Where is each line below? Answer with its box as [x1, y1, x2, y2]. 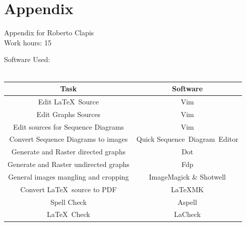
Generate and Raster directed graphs [11, 146, 126, 157]
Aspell [177, 196, 197, 207]
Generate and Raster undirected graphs [8, 159, 130, 169]
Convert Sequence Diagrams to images [9, 134, 128, 144]
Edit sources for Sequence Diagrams [13, 121, 124, 132]
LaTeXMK [171, 184, 204, 194]
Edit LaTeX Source [38, 96, 99, 106]
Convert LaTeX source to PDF [20, 184, 117, 194]
